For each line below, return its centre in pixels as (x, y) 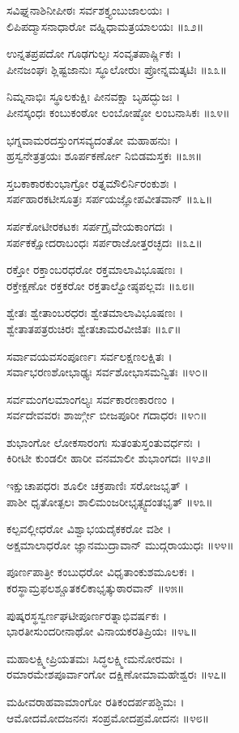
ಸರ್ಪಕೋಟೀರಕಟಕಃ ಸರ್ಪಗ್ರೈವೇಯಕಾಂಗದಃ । (90, 226)
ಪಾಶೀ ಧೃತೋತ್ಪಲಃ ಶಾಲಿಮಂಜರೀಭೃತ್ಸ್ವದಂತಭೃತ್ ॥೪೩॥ (110, 501)
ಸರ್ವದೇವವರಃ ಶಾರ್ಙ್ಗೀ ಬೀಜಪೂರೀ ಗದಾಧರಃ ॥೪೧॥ (107, 415)
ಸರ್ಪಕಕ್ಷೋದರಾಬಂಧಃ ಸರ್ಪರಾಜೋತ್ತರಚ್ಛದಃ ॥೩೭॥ (105, 242)
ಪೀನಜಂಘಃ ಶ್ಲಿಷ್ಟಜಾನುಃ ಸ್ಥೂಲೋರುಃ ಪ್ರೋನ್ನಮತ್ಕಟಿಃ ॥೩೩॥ (117, 69)
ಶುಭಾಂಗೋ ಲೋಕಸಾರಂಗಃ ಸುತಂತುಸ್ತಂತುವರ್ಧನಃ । (104, 442)
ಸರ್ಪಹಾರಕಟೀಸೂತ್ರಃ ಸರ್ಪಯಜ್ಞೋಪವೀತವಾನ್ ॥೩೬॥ (110, 199)
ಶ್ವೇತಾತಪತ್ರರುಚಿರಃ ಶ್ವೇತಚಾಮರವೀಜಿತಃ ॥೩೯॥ (94, 328)
